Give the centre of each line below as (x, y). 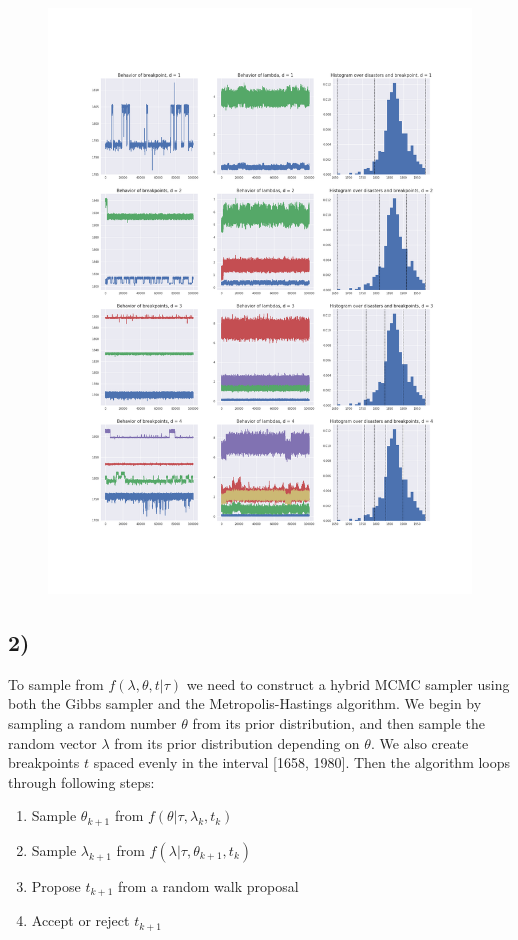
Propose (56, 885)
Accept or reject (80, 920)
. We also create (419, 742)
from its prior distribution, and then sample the (338, 722)
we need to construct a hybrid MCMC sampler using (348, 683)
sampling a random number (92, 722)
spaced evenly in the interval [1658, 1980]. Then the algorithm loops (302, 762)
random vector (52, 742)
